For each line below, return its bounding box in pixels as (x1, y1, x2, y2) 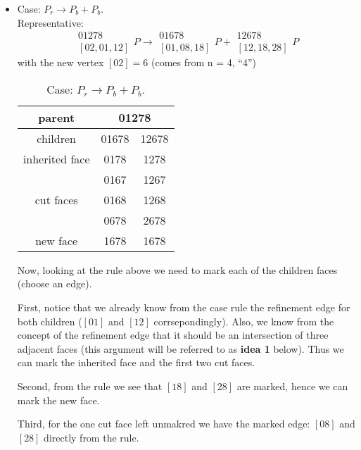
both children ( (17, 313, 82, 328)
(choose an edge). (17, 276, 92, 291)
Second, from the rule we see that (17, 379, 163, 393)
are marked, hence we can (236, 379, 348, 393)
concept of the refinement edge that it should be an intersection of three (17, 327, 329, 342)
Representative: (17, 15, 84, 30)
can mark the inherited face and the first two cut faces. (17, 355, 255, 370)
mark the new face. (17, 392, 100, 407)
